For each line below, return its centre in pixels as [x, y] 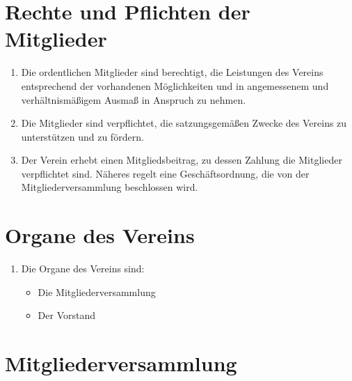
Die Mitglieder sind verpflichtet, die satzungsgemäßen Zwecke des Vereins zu [184, 123]
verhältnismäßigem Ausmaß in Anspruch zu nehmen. [134, 99]
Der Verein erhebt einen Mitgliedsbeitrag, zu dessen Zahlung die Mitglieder [182, 160]
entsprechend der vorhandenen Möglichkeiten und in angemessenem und [175, 85]
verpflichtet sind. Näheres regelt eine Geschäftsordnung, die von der [165, 173]
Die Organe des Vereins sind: [83, 269]
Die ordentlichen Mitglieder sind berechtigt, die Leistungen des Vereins [172, 72]
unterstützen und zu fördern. [82, 136]
